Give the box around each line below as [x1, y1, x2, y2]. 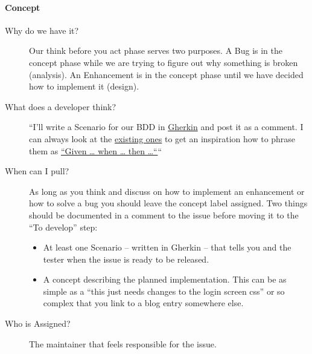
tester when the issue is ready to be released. [43, 252, 209, 265]
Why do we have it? [5, 24, 79, 36]
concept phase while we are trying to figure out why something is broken [29, 56, 298, 68]
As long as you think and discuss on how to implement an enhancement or [29, 185, 305, 197]
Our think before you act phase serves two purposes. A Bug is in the [29, 44, 283, 57]
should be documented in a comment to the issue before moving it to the [29, 208, 299, 221]
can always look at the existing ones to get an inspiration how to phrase [29, 132, 296, 145]
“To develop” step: [29, 220, 98, 233]
